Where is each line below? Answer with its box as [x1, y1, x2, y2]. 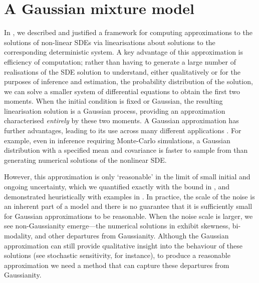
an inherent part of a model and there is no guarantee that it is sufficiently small [4, 201, 252, 211]
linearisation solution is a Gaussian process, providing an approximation [4, 105, 225, 116]
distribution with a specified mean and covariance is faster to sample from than [4, 145, 248, 155]
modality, [4, 230, 33, 240]
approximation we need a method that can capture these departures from [4, 259, 229, 270]
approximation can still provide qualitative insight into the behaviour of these [4, 240, 243, 250]
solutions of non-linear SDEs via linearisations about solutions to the [4, 37, 215, 47]
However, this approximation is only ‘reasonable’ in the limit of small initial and [4, 171, 250, 182]
